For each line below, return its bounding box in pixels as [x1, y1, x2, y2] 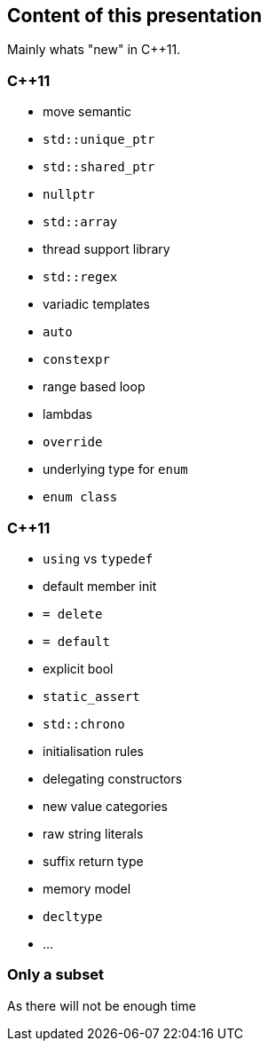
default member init [43, 578, 157, 594]
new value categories [43, 798, 168, 814]
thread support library [43, 241, 170, 257]
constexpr [43, 352, 110, 367]
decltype [43, 909, 103, 924]
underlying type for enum [43, 461, 188, 477]
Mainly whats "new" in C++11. [7, 42, 181, 58]
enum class [43, 490, 118, 505]
